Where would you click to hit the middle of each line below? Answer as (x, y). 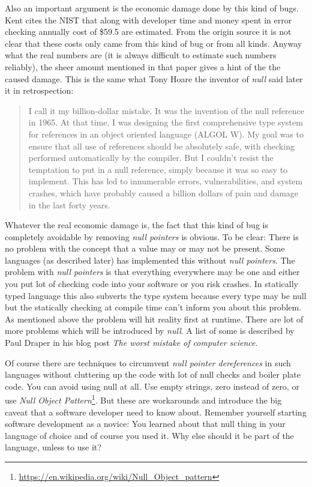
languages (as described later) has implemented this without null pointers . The (150, 260)
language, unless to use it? (53, 447)
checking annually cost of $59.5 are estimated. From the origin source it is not (148, 32)
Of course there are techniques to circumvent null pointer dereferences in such (148, 362)
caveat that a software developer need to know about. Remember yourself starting (156, 412)
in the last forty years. (69, 204)
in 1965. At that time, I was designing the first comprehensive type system (166, 122)
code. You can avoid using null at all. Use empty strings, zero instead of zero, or (152, 386)
